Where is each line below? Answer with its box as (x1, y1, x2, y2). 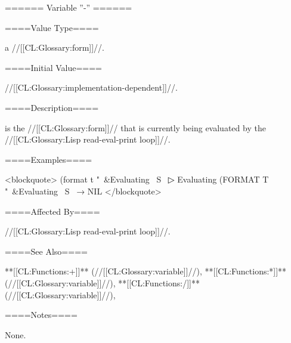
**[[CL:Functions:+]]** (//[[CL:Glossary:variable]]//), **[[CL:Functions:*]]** (5, 265, 287, 277)
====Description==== (5, 101, 99, 113)
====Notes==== (5, 308, 78, 321)
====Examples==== (5, 153, 92, 165)
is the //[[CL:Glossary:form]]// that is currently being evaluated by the (5, 121, 266, 134)
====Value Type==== (5, 21, 99, 33)
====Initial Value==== (5, 61, 102, 73)
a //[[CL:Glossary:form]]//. (5, 41, 104, 54)
